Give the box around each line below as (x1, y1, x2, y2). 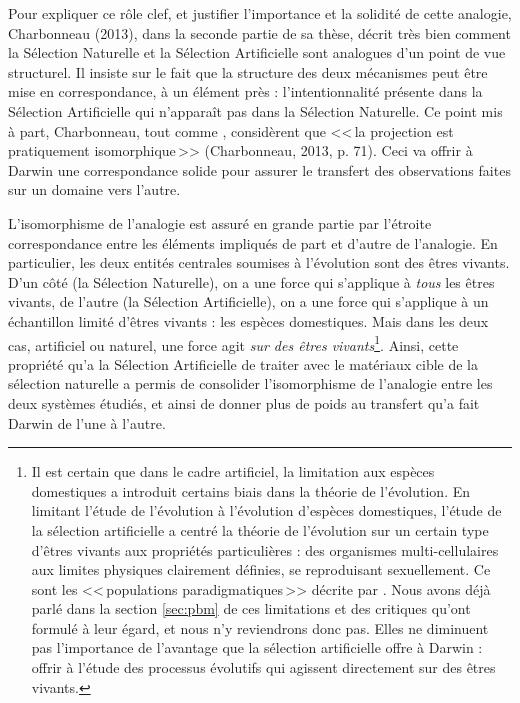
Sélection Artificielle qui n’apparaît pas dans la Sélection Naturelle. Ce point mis (8, 100, 503, 121)
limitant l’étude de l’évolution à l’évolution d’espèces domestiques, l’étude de (31, 500, 502, 521)
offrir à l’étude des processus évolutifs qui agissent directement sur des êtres (31, 657, 496, 678)
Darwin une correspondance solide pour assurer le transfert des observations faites (8, 159, 511, 180)
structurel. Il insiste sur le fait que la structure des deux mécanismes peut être (8, 61, 488, 82)
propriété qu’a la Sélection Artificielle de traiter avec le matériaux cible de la (8, 353, 478, 374)
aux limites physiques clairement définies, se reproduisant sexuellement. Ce (31, 559, 491, 580)
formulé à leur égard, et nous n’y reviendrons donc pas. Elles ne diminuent (31, 617, 489, 638)
